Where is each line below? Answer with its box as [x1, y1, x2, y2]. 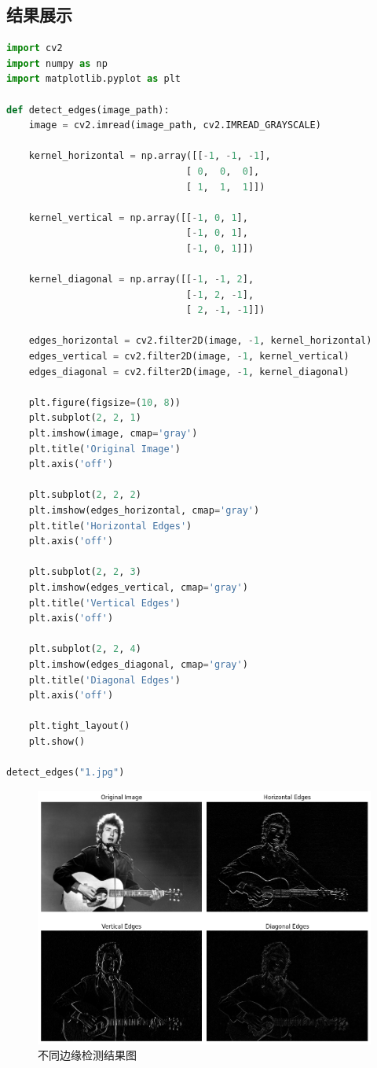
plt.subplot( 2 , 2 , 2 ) [28, 489, 141, 501]
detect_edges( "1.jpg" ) [6, 767, 125, 779]
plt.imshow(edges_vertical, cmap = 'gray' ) [28, 581, 248, 593]
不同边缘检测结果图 [38, 1047, 137, 1063]
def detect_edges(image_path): [6, 104, 170, 116]
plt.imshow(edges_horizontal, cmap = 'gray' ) [28, 505, 260, 517]
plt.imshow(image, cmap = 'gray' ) [28, 428, 198, 440]
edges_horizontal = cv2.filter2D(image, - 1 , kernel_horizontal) [28, 335, 372, 347]
